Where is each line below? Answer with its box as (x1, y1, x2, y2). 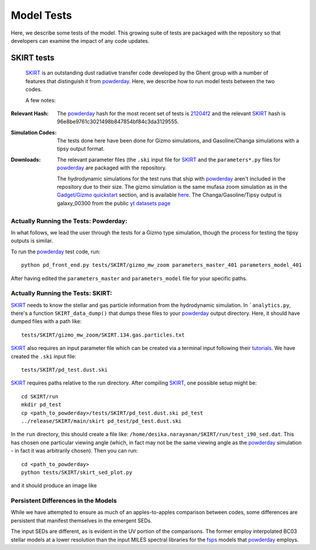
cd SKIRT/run (21, 393, 59, 400)
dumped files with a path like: (11, 318, 82, 325)
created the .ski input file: (11, 352, 77, 360)
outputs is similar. (11, 237, 53, 245)
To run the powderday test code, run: (11, 248, 101, 255)
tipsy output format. (57, 145, 105, 152)
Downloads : (11, 156, 41, 163)
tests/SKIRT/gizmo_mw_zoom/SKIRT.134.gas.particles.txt (21, 331, 185, 338)
